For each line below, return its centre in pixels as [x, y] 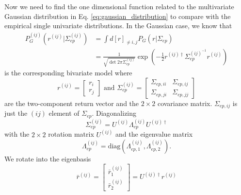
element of [64, 113]
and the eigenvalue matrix [154, 134]
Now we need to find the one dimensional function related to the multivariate [119, 6]
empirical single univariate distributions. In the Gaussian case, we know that [118, 26]
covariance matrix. [185, 103]
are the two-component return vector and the [72, 103]
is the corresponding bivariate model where [68, 73]
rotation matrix [71, 134]
